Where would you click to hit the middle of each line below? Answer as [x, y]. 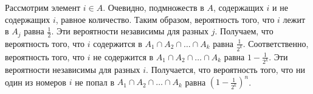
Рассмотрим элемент [43, 7]
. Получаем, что [244, 31]
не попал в [95, 82]
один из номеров [36, 82]
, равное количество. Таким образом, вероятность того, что [165, 19]
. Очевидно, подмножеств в [153, 7]
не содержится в [123, 56]
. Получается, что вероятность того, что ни [225, 70]
